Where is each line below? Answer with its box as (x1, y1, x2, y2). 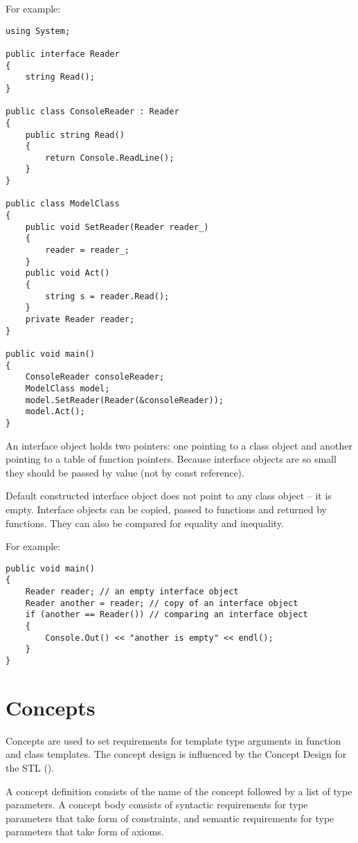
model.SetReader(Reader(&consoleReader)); (25, 395, 224, 405)
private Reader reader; (25, 314, 135, 324)
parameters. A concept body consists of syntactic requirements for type (6, 797, 308, 812)
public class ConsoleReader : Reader (6, 107, 179, 117)
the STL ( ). (6, 760, 55, 774)
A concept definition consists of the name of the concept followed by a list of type (6, 783, 352, 798)
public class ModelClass (6, 199, 120, 209)
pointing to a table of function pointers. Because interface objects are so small (6, 452, 337, 466)
